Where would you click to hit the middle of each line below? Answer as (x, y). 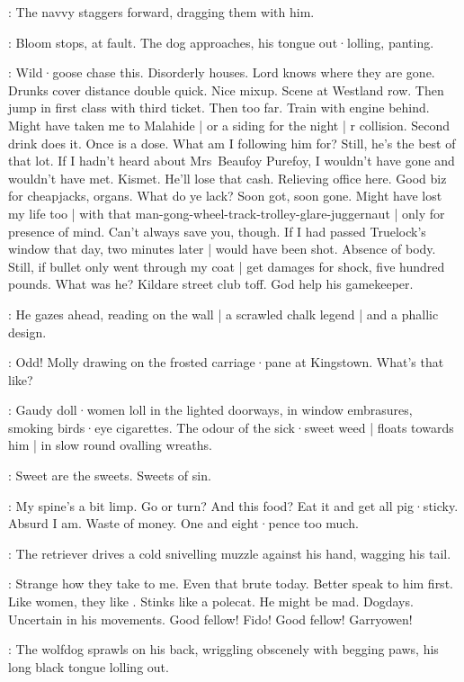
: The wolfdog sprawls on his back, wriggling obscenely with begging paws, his (223, 649)
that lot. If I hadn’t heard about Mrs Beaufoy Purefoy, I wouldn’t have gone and (232, 161)
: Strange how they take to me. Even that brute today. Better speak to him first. (231, 583)
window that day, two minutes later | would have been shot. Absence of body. (222, 249)
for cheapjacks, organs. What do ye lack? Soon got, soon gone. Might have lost (225, 196)
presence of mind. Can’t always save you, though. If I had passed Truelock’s (217, 231)
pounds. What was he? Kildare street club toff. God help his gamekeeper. (211, 284)
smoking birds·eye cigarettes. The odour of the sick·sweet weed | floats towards (231, 427)
